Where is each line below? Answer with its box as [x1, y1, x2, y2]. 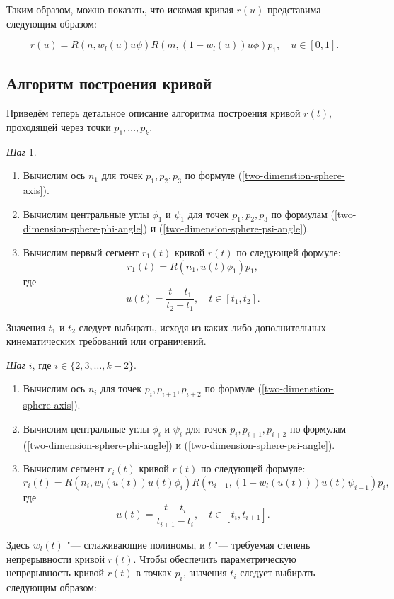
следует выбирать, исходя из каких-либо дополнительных [79, 319, 326, 334]
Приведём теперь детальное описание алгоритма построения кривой [6, 105, 301, 120]
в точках [136, 565, 172, 580]
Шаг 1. [6, 144, 37, 159]
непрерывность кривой [6, 565, 104, 580]
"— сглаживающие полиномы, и [66, 537, 205, 552]
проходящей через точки [6, 119, 111, 134]
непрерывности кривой [6, 551, 105, 566]
